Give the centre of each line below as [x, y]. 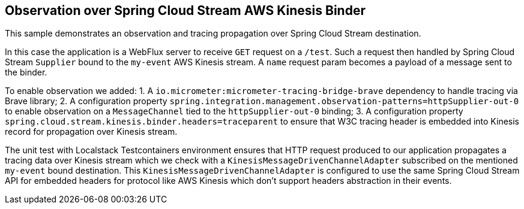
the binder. [26, 72]
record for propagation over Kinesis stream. [91, 132]
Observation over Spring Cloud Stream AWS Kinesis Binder [185, 10]
